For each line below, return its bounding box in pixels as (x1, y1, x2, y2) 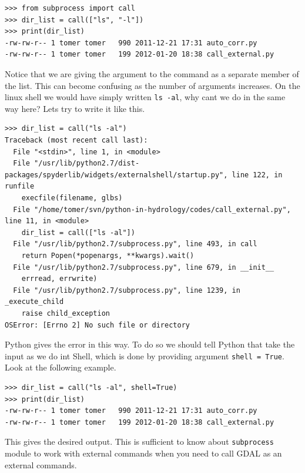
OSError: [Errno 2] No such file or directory (5, 320, 190, 329)
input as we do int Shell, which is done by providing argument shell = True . (5, 349, 284, 362)
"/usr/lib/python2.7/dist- (34, 159, 140, 168)
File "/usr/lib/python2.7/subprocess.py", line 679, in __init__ (13, 263, 274, 272)
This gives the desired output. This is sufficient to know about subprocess (5, 435, 274, 448)
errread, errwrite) (21, 274, 98, 283)
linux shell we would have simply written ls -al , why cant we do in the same (5, 91, 286, 103)
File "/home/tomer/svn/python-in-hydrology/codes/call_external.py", (13, 205, 291, 214)
